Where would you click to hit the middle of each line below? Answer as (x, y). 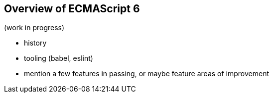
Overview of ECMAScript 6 (72, 9)
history (35, 43)
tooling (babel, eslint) (59, 58)
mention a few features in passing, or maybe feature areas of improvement (147, 74)
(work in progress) (34, 28)
